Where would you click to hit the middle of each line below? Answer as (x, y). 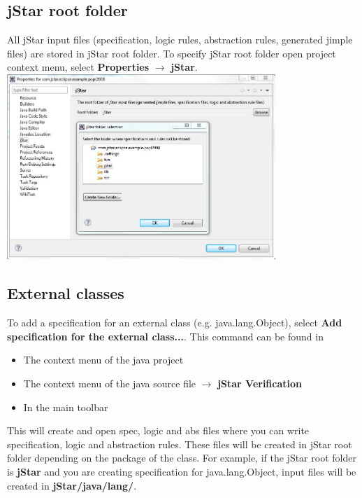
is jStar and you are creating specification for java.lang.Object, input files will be (182, 471)
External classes (66, 293)
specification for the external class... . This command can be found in (165, 336)
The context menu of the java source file (110, 383)
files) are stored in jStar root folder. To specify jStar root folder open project (172, 53)
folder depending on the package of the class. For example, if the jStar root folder (182, 458)
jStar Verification (260, 383)
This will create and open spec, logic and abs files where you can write (158, 430)
